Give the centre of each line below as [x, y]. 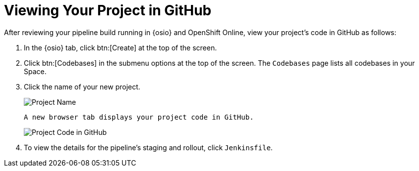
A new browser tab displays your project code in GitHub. [139, 117]
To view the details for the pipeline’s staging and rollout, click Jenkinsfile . [148, 147]
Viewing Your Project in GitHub [108, 10]
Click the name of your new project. [82, 86]
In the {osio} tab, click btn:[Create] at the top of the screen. [120, 47]
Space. [35, 71]
